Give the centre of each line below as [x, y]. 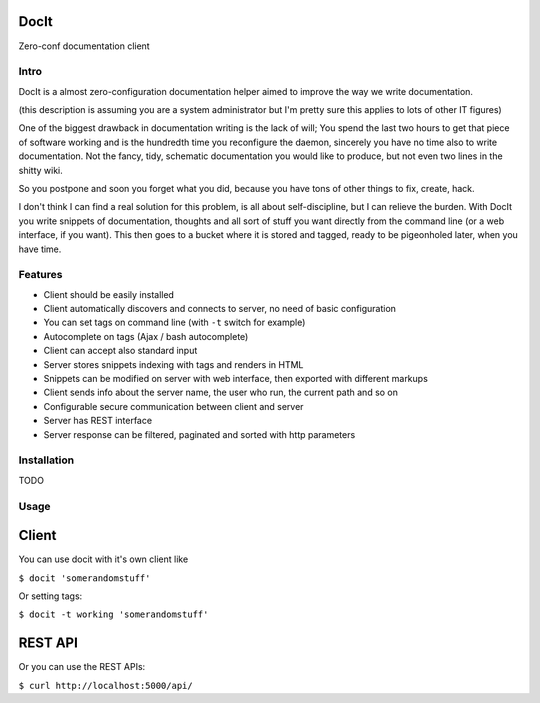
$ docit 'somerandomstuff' [84, 578]
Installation [46, 460]
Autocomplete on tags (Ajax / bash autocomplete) [146, 336]
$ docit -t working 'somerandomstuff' [113, 614]
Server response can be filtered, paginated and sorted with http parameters [199, 434]
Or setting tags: [50, 596]
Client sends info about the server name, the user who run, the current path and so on [221, 392]
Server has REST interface [98, 421]
